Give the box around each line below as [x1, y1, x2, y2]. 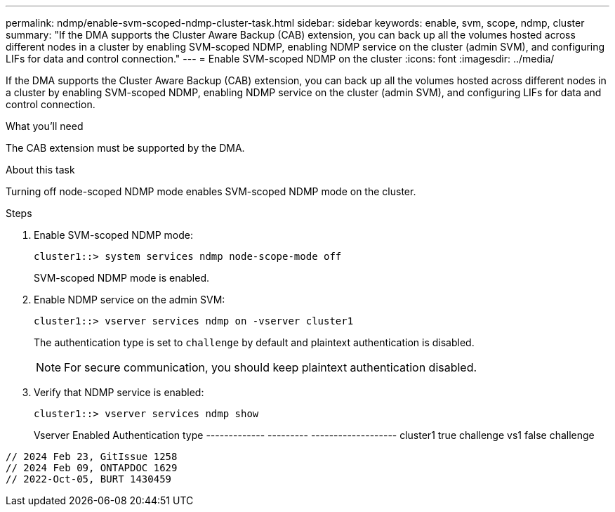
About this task [6, 164, 75, 176]
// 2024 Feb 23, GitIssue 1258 [6, 451, 178, 462]
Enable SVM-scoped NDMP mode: [34, 229, 193, 241]
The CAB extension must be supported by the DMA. [6, 142, 245, 154]
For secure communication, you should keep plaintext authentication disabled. [64, 360, 477, 374]
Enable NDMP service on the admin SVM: [34, 294, 225, 306]
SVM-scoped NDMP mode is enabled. [34, 272, 210, 284]
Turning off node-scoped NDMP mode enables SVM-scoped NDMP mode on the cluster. [6, 185, 416, 197]
